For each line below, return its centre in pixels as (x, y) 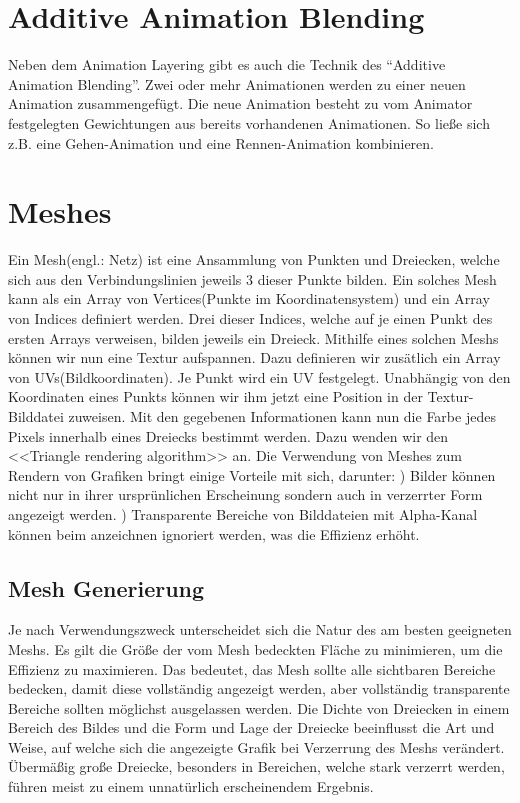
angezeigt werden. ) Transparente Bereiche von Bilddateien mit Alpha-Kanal (243, 513)
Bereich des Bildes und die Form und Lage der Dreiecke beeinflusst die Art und (251, 727)
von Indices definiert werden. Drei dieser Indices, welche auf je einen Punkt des (250, 318)
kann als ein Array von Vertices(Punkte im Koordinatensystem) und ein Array (249, 298)
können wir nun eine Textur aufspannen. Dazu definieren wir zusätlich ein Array (254, 357)
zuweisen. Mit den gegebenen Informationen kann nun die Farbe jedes (282, 415)
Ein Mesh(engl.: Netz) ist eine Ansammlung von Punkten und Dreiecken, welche (254, 259)
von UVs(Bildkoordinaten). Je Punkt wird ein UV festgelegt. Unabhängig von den (259, 376)
